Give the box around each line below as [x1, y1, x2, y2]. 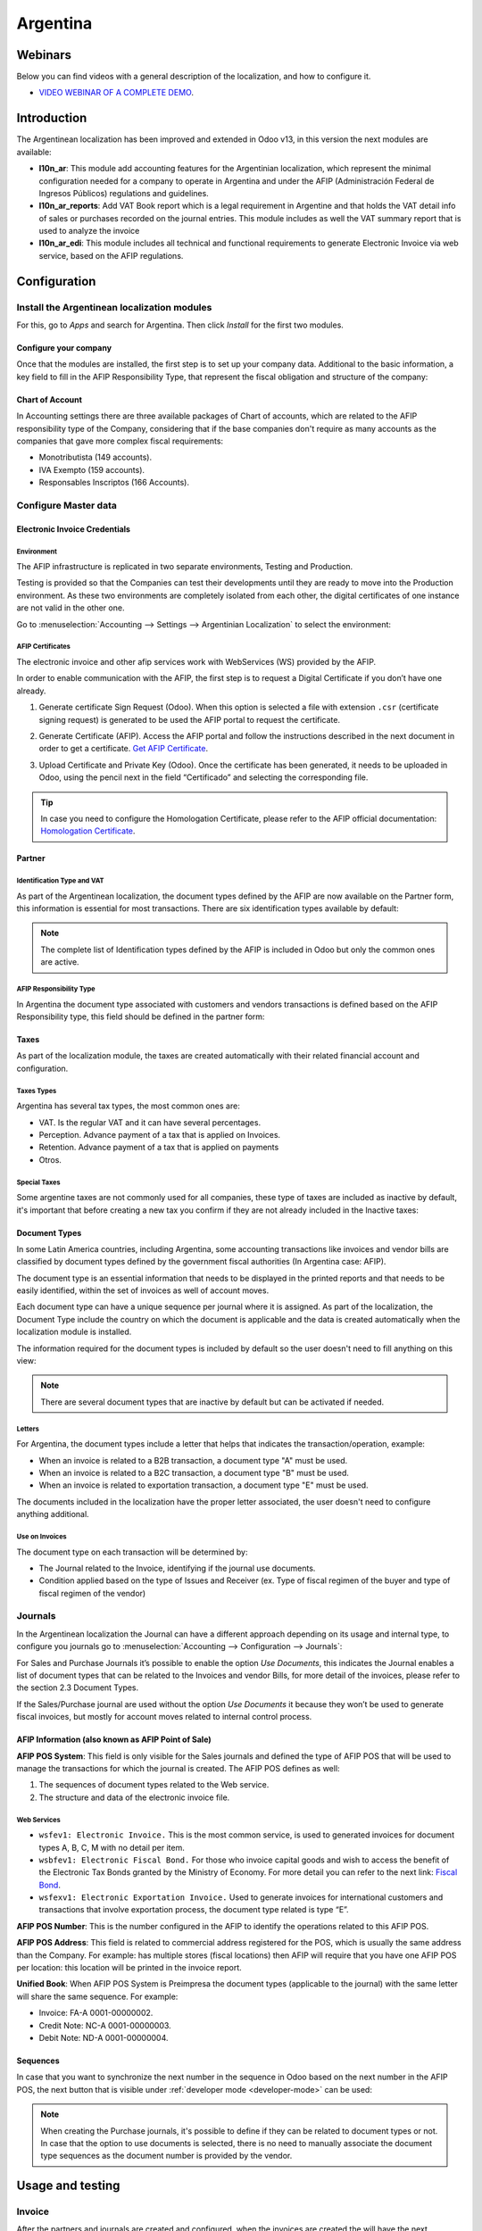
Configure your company [16, 343, 112, 353]
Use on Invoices [16, 1531, 67, 1541]
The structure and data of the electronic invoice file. [38, 1792, 230, 1803]
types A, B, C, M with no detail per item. [38, 1842, 185, 1853]
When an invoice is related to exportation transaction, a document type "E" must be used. [38, 1480, 369, 1490]
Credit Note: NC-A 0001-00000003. [38, 2020, 171, 2030]
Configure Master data [16, 499, 118, 511]
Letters [16, 1424, 39, 1433]
